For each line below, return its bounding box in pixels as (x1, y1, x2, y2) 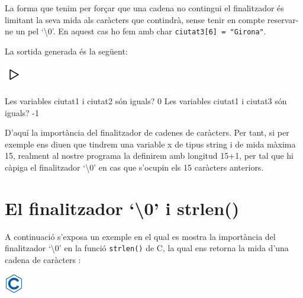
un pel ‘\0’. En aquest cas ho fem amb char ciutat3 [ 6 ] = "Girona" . (15, 25, 266, 37)
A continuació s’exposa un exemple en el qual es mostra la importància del (5, 230, 276, 242)
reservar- (267, 13, 299, 25)
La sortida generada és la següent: (5, 44, 128, 57)
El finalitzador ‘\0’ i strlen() (5, 196, 240, 220)
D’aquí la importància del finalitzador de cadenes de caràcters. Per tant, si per (5, 126, 289, 139)
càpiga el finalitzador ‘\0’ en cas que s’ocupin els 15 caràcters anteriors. (5, 161, 264, 173)
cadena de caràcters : (5, 253, 81, 265)
